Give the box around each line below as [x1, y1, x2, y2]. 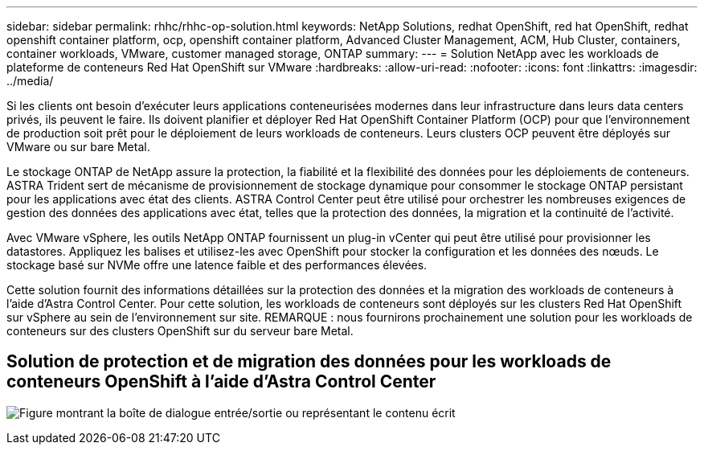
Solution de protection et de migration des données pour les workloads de [6, 351, 612, 372]
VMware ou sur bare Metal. [6, 140, 150, 154]
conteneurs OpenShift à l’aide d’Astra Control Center [6, 371, 436, 392]
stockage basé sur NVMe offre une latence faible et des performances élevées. [6, 258, 428, 272]
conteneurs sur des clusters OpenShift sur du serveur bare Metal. [6, 324, 354, 338]
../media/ [6, 74, 54, 88]
